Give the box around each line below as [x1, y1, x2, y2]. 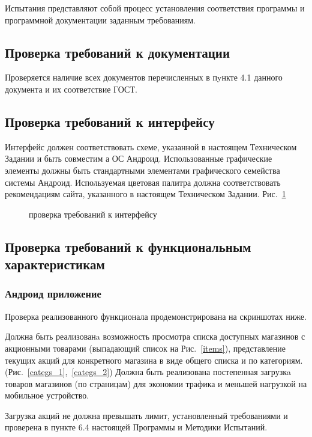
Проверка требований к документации [5, 43, 230, 61]
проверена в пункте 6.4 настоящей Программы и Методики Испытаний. [5, 421, 268, 433]
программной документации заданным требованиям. [5, 13, 196, 26]
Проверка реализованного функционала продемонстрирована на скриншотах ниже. [5, 310, 307, 322]
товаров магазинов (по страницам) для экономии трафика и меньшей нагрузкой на [5, 377, 307, 390]
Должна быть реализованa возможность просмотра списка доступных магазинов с [5, 330, 305, 343]
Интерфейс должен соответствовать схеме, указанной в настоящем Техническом [5, 140, 297, 153]
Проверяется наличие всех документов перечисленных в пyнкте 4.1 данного [5, 71, 283, 84]
